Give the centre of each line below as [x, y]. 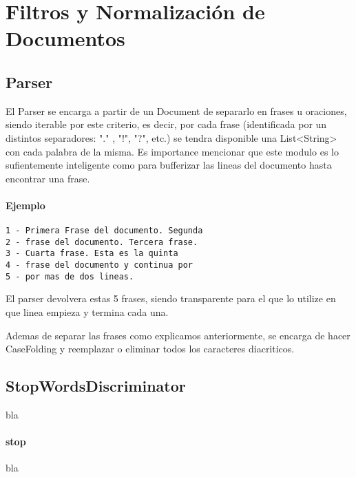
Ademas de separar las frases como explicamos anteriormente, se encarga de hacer [178, 335]
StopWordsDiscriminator [96, 386]
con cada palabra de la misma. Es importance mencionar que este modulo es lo [172, 151]
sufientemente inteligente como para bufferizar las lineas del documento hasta [169, 165]
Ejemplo [25, 205]
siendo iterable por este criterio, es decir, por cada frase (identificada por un [166, 124]
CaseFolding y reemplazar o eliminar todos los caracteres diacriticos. [150, 349]
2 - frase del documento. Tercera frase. [102, 242]
